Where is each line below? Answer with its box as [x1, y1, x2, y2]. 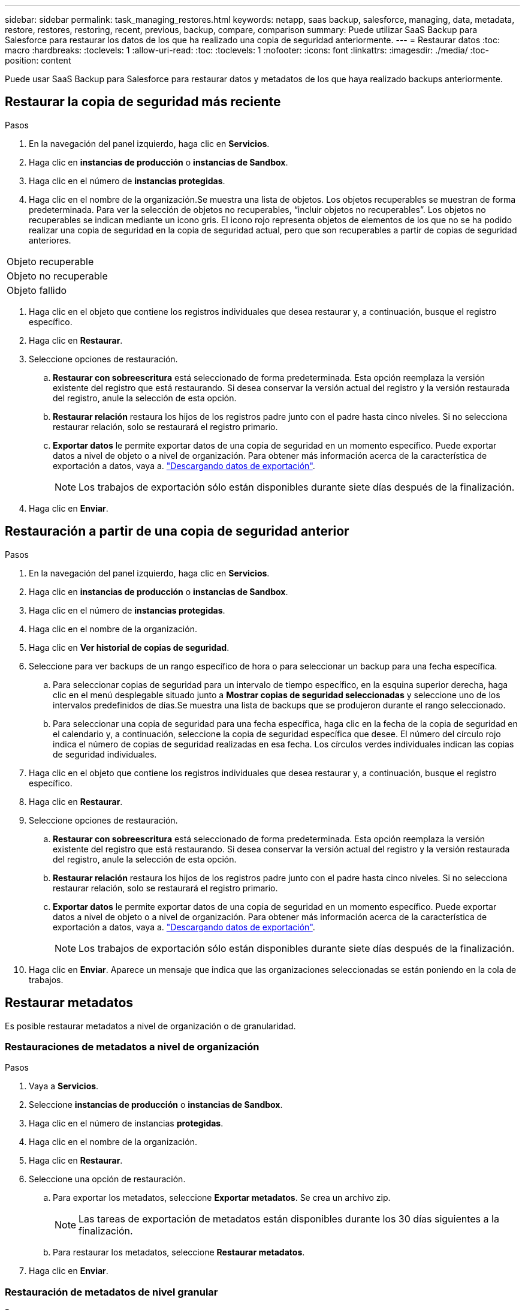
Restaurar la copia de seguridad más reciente [5, 94, 281, 110]
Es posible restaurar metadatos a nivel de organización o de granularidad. [5, 1020, 296, 1031]
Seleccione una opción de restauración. [29, 1174, 186, 1185]
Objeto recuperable [7, 255, 94, 268]
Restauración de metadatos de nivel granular [5, 1285, 218, 1298]
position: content [5, 55, 71, 65]
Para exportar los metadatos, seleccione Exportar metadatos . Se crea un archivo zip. [53, 1192, 391, 1203]
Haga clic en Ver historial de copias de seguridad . [29, 642, 230, 653]
